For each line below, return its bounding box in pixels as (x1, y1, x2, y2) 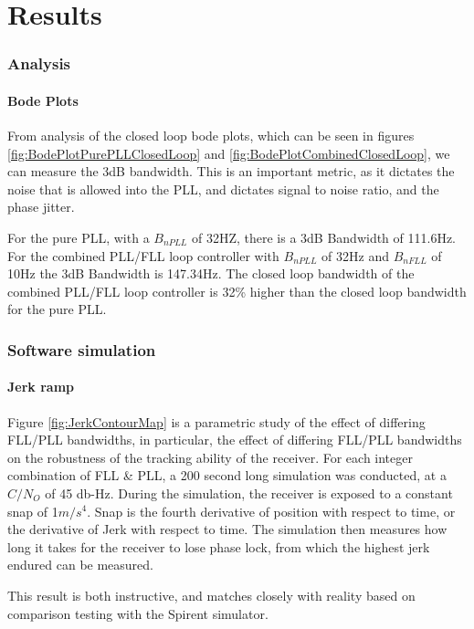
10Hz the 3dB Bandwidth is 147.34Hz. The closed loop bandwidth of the (7, 264, 415, 283)
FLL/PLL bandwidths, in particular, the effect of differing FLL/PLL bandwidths (7, 430, 462, 449)
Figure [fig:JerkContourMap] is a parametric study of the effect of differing (7, 412, 426, 431)
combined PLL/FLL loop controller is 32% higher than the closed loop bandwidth (7, 281, 467, 300)
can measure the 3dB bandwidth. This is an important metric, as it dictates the (7, 162, 455, 181)
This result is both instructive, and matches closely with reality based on (7, 585, 416, 604)
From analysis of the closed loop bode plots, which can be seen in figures (7, 126, 415, 145)
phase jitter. (7, 197, 75, 216)
